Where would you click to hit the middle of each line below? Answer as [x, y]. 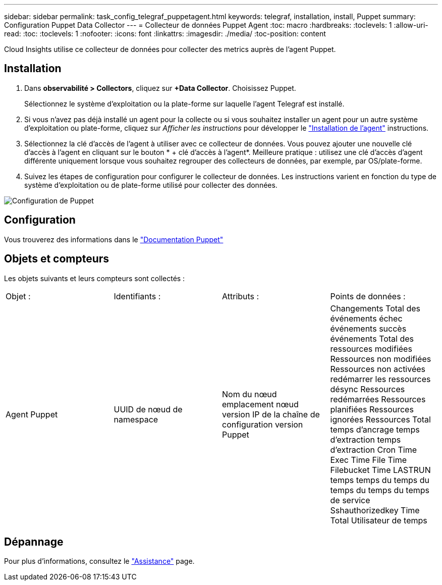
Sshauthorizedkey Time [375, 510]
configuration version [263, 424]
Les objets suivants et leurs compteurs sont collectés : [95, 278]
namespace [136, 419]
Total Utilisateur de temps [379, 520]
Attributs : [241, 296]
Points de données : [368, 296]
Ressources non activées [378, 369]
